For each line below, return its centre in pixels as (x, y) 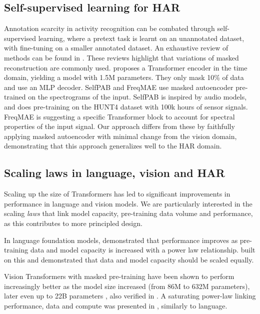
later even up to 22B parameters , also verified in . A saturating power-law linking (130, 296)
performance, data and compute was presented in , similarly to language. (116, 306)
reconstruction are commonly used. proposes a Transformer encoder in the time (126, 67)
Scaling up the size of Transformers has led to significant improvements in (117, 194)
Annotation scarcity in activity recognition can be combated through (109, 28)
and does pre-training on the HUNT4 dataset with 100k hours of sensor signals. (126, 106)
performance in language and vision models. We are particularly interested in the (128, 203)
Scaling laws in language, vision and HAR (114, 173)
